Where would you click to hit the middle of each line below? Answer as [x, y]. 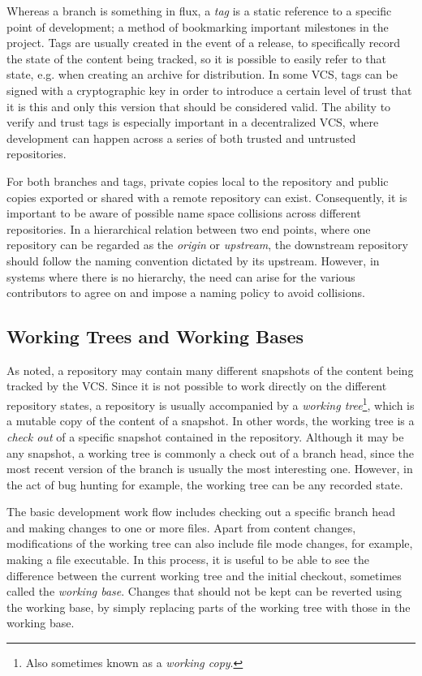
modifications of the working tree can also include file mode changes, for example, [210, 543]
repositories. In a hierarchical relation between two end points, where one [189, 228]
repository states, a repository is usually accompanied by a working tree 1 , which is [211, 404]
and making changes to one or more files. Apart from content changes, [181, 527]
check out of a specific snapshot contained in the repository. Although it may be [205, 436]
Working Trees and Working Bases [155, 336]
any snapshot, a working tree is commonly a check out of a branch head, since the [211, 452]
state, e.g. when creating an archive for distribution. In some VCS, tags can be [202, 74]
